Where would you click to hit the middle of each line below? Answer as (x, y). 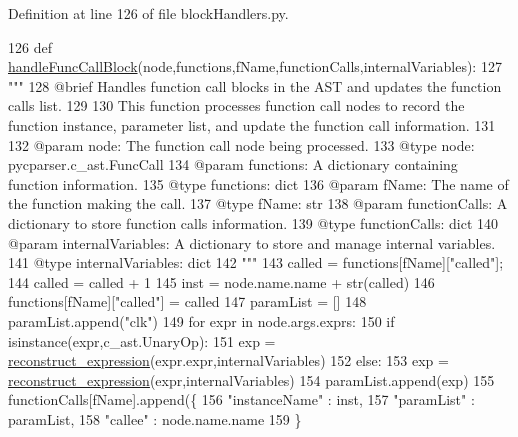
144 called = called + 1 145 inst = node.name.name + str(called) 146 (221, 281)
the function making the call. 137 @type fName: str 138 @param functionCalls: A (258, 203)
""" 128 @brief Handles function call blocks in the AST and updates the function (255, 85)
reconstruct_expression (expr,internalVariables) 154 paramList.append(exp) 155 (251, 379)
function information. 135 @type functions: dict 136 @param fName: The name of (258, 183)
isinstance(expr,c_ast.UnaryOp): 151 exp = (142, 340)
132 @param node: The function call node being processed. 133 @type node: (241, 144)
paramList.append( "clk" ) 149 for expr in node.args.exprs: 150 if (201, 320)
